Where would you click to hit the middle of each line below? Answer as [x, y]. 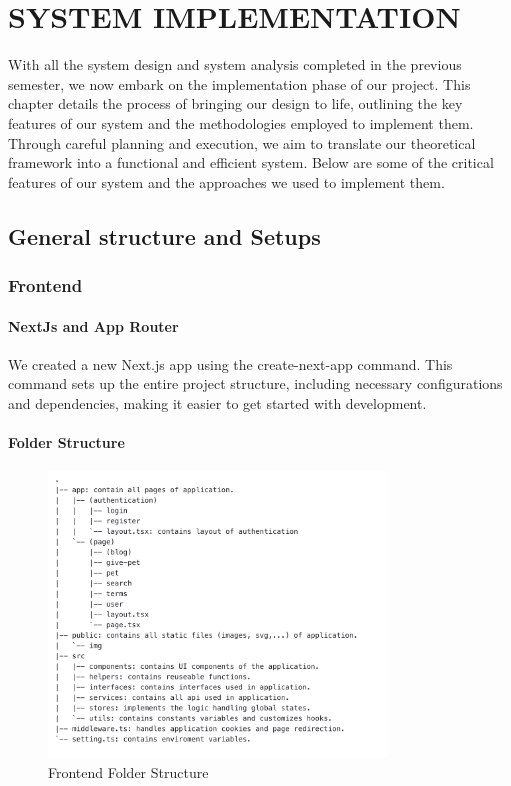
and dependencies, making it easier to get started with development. [217, 402]
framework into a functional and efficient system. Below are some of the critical [251, 162]
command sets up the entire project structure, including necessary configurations [255, 383]
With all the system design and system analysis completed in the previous [235, 64]
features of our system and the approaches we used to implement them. [226, 181]
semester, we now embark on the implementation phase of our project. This [239, 83]
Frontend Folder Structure [128, 772]
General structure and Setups [164, 235]
